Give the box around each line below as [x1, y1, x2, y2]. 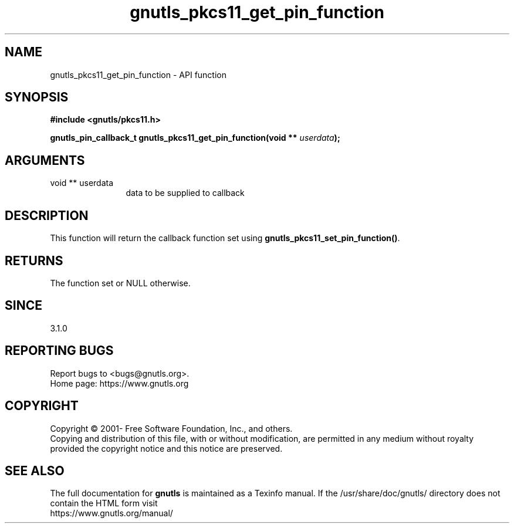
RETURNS [5, 253, 63, 268]
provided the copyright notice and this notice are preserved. [50, 443, 283, 453]
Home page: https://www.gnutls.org [50, 378, 189, 388]
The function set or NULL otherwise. [50, 277, 191, 288]
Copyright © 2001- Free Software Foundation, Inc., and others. [50, 423, 293, 434]
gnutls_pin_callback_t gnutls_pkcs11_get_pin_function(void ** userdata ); [50, 133, 340, 143]
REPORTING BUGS [5, 343, 114, 358]
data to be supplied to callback [126, 188, 245, 198]
